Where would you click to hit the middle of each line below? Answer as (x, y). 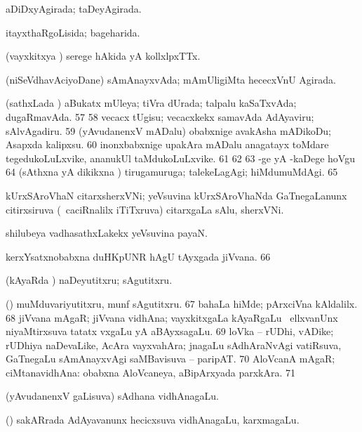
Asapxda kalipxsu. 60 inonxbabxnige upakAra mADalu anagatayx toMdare (167, 144)
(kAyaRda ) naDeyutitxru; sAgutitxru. (89, 280)
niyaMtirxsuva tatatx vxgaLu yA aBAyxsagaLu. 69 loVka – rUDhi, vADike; (170, 331)
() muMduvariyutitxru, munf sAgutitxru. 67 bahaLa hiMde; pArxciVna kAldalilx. (182, 303)
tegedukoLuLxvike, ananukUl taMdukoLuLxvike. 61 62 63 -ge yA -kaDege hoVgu (180, 158)
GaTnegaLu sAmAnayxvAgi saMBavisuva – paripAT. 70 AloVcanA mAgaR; (170, 359)
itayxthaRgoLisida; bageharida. (73, 32)
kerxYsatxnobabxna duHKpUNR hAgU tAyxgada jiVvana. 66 (138, 256)
